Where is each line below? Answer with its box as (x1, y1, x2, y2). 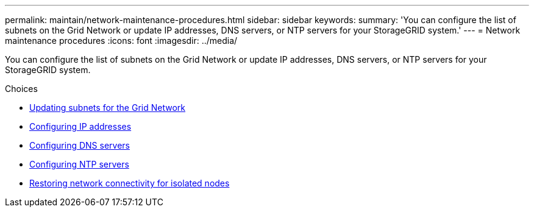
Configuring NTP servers (29, 159, 129, 169)
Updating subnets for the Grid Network (29, 102, 185, 113)
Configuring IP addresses (29, 121, 132, 132)
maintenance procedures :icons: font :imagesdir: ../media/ (5, 35, 238, 46)
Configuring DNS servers (29, 140, 130, 150)
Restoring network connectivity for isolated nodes (29, 178, 230, 188)
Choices (5, 83, 38, 94)
